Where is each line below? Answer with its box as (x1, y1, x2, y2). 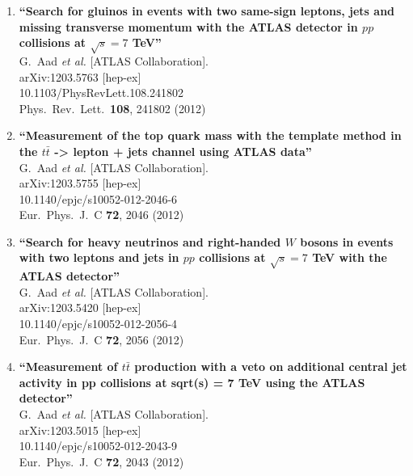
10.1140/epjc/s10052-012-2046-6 (19, 190, 178, 207)
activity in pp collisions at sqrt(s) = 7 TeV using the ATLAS (19, 373, 365, 390)
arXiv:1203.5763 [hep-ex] (19, 68, 141, 85)
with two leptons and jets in (19, 249, 179, 266)
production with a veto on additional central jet (134, 358, 407, 375)
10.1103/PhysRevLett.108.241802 (19, 84, 184, 101)
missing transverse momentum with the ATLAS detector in (19, 18, 358, 35)
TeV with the (312, 249, 387, 266)
